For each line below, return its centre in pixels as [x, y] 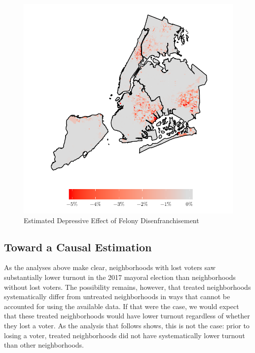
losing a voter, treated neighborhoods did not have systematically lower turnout [125, 335]
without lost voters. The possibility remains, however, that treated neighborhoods [127, 287]
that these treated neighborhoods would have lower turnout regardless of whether [127, 316]
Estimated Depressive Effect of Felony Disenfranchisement [111, 220]
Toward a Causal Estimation [78, 247]
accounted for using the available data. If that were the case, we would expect [122, 306]
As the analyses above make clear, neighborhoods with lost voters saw [110, 267]
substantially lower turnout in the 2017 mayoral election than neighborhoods [120, 277]
